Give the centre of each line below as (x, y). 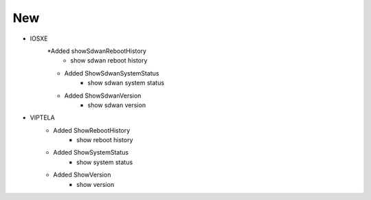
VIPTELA (42, 118)
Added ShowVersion (82, 175)
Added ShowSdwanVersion (103, 96)
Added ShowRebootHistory (92, 130)
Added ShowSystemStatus (91, 153)
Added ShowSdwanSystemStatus (112, 73)
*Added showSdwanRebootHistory (97, 51)
